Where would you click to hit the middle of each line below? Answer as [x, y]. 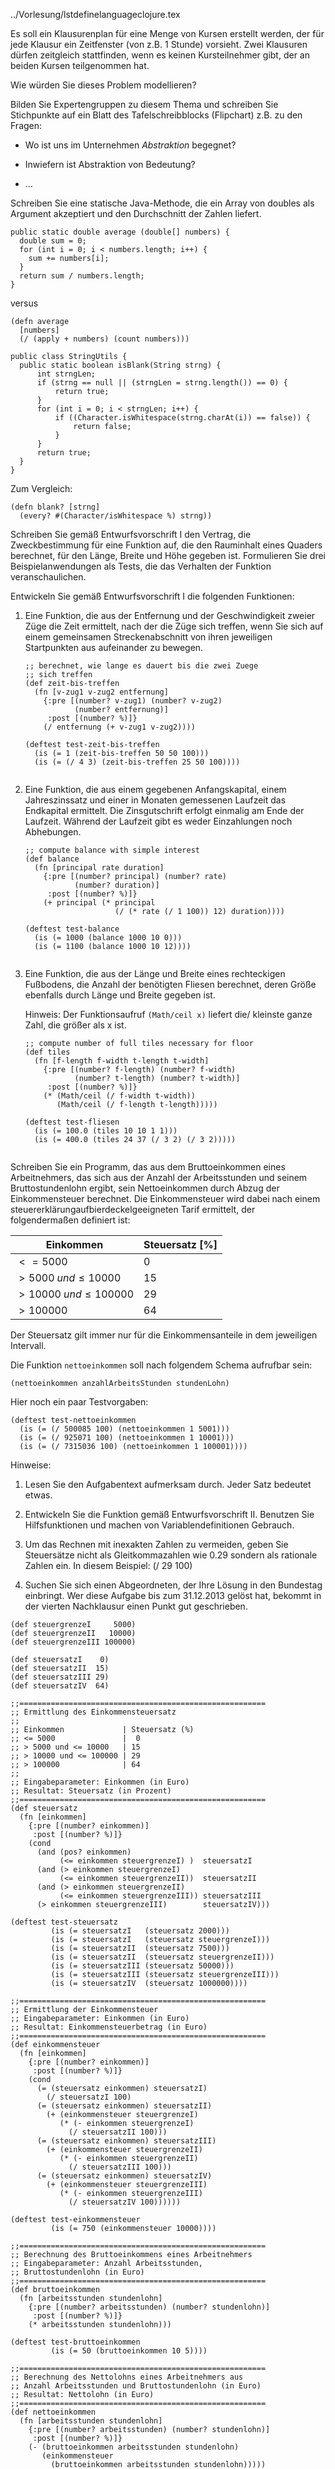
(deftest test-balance [72, 929]
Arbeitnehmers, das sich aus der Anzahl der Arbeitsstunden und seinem [159, 1177]
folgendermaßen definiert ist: [70, 1220]
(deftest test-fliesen [72, 1122]
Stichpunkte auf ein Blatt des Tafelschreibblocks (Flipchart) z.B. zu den [156, 115]
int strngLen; [66, 374]
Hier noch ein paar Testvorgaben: [79, 1402]
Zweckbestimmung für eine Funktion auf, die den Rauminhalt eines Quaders [166, 545]
